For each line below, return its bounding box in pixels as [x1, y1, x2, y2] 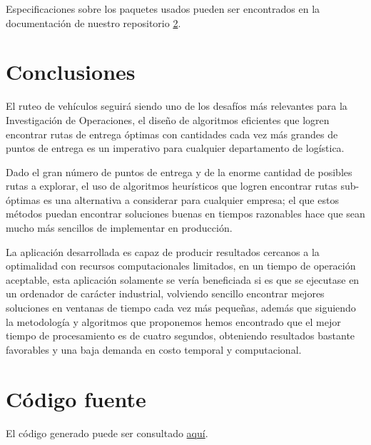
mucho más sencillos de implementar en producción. [6, 220, 233, 235]
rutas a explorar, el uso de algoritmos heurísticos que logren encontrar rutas [6, 178, 337, 193]
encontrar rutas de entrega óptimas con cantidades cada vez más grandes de [6, 126, 338, 141]
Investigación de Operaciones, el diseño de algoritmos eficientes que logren [6, 112, 330, 127]
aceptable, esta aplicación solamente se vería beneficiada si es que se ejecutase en [6, 272, 360, 287]
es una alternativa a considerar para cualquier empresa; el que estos [43, 192, 339, 207]
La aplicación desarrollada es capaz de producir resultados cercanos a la [6, 244, 320, 259]
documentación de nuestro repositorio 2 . [6, 15, 181, 30]
